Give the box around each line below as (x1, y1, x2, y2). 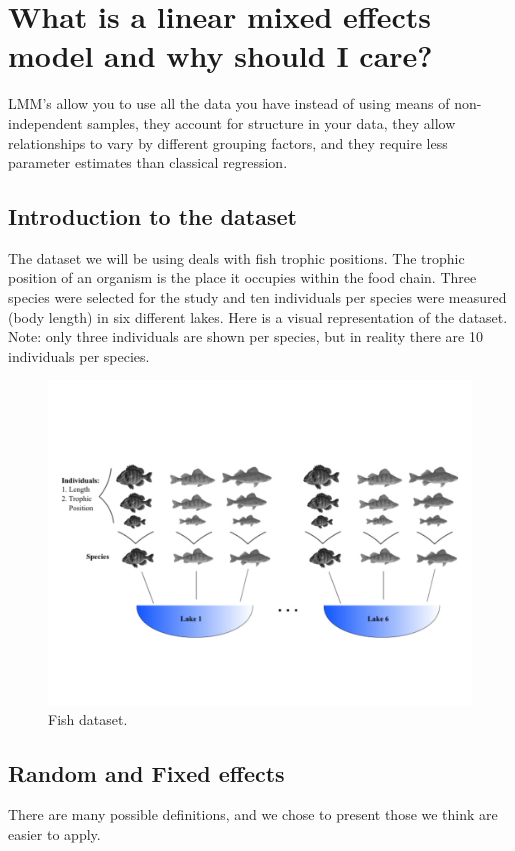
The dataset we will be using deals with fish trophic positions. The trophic (8, 247, 465, 268)
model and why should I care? (8, 35, 433, 76)
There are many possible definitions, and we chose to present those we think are (8, 804, 498, 825)
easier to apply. (8, 824, 101, 845)
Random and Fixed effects (8, 757, 285, 788)
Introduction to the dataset (8, 201, 297, 232)
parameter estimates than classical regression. (8, 152, 288, 173)
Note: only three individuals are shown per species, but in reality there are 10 (8, 326, 483, 347)
